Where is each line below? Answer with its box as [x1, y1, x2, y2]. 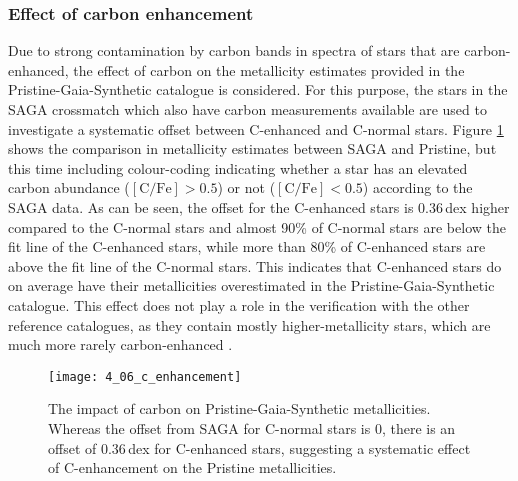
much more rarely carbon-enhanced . [8, 334, 233, 355]
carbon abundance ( [8, 177, 130, 198]
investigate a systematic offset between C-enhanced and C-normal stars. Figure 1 [8, 118, 504, 139]
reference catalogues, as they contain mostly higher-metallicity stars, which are [8, 314, 491, 335]
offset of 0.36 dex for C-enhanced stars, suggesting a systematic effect [48, 437, 471, 458]
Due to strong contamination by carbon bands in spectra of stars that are [8, 40, 460, 61]
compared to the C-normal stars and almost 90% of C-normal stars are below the [8, 216, 506, 237]
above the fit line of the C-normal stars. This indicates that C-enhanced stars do [8, 255, 502, 276]
